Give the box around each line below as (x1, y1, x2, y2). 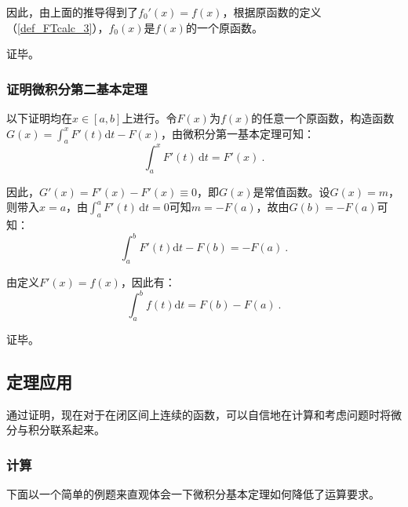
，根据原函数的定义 (222, 4, 322, 20)
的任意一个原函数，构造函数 (251, 110, 395, 126)
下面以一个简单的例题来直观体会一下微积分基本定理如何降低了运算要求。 (6, 486, 380, 502)
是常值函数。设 (253, 183, 330, 199)
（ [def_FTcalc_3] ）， (6, 19, 109, 35)
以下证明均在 (6, 110, 72, 126)
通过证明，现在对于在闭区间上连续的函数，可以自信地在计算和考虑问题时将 (6, 406, 391, 422)
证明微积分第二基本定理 (6, 78, 148, 98)
